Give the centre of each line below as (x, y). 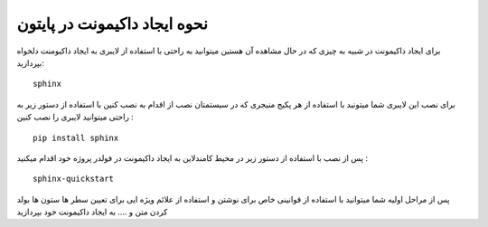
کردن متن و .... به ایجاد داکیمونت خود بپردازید (92, 212)
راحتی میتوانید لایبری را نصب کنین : (75, 117)
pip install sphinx (76, 137)
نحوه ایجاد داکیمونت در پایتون (112, 24)
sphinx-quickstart (74, 179)
